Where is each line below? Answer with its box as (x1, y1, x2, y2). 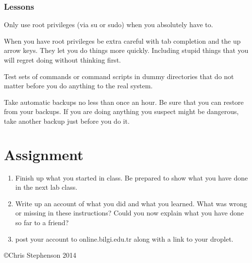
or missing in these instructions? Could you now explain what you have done (15, 208, 244, 218)
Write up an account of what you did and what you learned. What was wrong (15, 198, 247, 208)
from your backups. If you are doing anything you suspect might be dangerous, (4, 106, 239, 116)
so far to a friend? (15, 217, 69, 228)
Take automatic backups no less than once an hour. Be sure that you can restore (4, 97, 244, 107)
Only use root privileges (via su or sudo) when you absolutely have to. (4, 19, 213, 30)
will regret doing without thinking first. (4, 55, 121, 65)
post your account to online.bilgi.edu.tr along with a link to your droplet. (15, 233, 234, 244)
